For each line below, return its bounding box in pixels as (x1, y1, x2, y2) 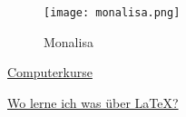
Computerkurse (7, 63, 93, 82)
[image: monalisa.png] (44, 6, 181, 19)
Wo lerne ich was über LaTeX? (7, 93, 179, 112)
